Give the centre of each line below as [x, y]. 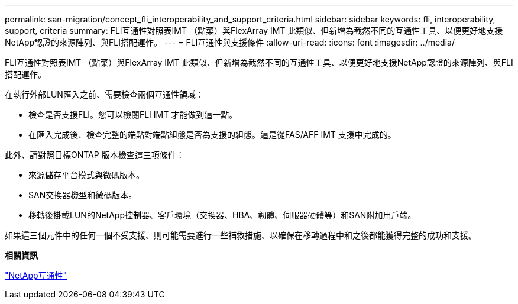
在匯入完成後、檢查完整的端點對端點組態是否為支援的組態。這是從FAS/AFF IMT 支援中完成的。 [212, 135]
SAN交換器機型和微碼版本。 [83, 195]
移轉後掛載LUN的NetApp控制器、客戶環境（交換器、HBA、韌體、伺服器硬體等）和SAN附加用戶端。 [222, 215]
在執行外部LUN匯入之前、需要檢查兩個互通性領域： [104, 94]
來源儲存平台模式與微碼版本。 [86, 175]
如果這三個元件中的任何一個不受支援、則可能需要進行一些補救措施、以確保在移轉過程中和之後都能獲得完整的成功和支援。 [241, 235]
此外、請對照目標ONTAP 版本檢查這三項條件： [95, 155]
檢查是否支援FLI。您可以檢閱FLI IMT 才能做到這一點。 [133, 114]
